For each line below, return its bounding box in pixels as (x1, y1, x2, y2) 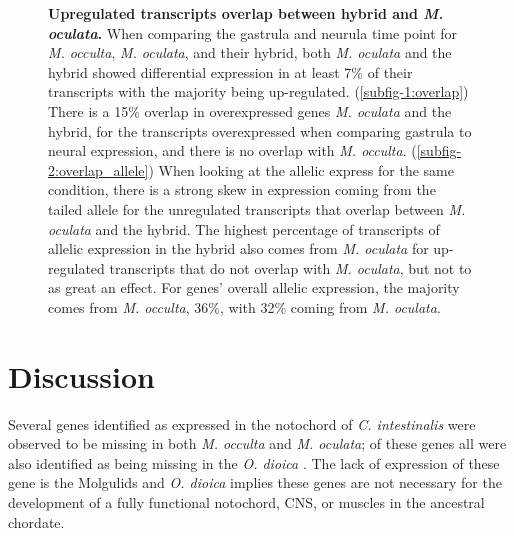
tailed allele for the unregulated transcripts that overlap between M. (48, 198, 466, 219)
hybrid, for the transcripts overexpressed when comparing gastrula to (48, 120, 472, 141)
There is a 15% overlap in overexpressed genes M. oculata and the (48, 100, 452, 121)
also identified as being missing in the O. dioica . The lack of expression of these (8, 452, 500, 473)
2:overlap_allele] (48, 159, 149, 180)
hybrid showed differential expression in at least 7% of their (48, 61, 413, 82)
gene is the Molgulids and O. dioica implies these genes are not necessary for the (8, 472, 502, 493)
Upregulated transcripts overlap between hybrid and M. (48, 3, 444, 23)
